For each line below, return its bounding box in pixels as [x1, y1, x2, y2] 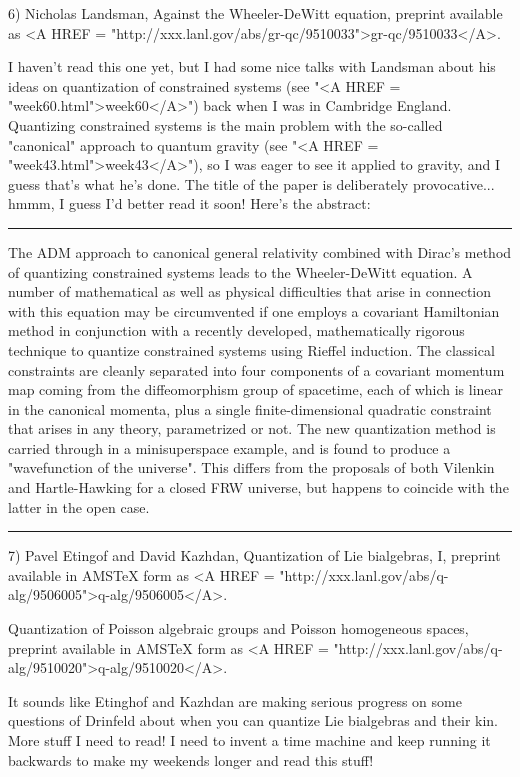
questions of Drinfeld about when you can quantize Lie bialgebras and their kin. [8, 710, 499, 731]
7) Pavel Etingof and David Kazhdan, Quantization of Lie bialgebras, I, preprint [8, 545, 501, 566]
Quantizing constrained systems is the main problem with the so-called [8, 114, 443, 135]
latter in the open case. [8, 496, 150, 517]
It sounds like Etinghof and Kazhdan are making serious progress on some [8, 690, 462, 711]
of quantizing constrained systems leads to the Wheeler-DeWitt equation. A [8, 261, 473, 282]
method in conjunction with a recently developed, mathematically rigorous [8, 320, 465, 341]
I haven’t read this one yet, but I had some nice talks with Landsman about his [8, 56, 496, 77]
